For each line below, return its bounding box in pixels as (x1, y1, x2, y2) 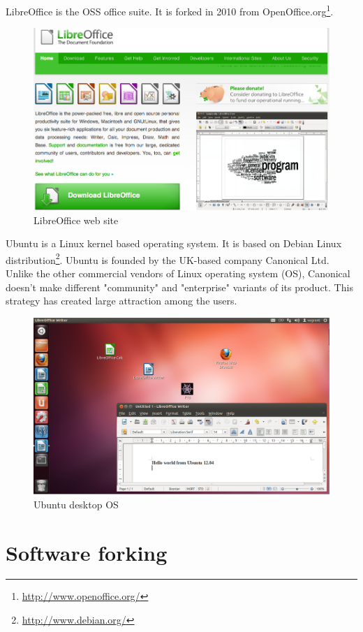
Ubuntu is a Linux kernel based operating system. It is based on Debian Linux (6, 236, 342, 251)
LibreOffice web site (34, 212, 119, 227)
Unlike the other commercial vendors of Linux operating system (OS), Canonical (6, 265, 350, 280)
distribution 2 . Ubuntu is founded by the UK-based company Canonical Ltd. (6, 250, 329, 267)
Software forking (6, 538, 168, 566)
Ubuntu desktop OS (34, 497, 119, 511)
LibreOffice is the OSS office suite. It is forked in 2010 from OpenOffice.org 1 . (6, 2, 334, 18)
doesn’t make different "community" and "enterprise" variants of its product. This (6, 279, 353, 294)
